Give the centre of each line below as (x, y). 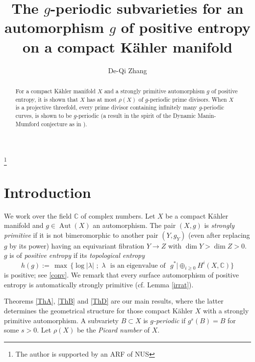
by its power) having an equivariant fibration (77, 245)
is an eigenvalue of (138, 265)
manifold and (24, 225)
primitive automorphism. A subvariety (62, 320)
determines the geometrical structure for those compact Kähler (99, 311)
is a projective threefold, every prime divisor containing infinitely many (106, 107)
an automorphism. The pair (134, 225)
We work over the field (38, 215)
